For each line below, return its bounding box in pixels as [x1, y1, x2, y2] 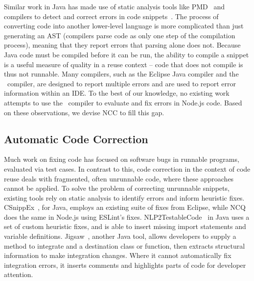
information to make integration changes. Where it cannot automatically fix [4, 250, 231, 260]
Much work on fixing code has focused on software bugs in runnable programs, [4, 154, 239, 164]
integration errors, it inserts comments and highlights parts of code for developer [4, 259, 246, 270]
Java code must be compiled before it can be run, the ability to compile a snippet [4, 49, 249, 59]
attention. [4, 269, 33, 280]
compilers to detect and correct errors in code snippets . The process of [4, 11, 219, 21]
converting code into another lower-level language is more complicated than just [4, 21, 244, 31]
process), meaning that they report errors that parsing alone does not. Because [4, 40, 241, 50]
